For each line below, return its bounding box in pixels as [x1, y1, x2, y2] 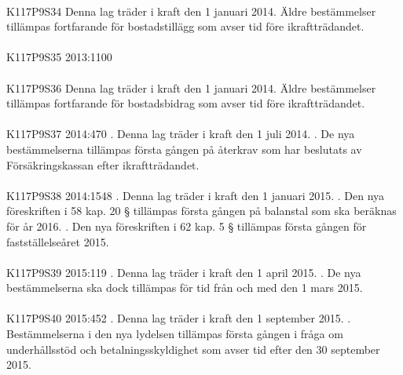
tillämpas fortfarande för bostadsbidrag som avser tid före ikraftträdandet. [6, 95, 365, 111]
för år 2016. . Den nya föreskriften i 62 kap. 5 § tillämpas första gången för [6, 217, 367, 234]
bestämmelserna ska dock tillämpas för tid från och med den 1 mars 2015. [6, 279, 363, 296]
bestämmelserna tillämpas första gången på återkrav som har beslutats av [6, 140, 362, 157]
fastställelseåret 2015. [6, 233, 109, 249]
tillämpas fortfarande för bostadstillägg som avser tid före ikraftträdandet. [6, 18, 365, 35]
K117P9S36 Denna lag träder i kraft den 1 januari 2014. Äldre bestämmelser [6, 79, 376, 96]
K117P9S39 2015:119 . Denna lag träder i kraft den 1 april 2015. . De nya [6, 264, 361, 280]
